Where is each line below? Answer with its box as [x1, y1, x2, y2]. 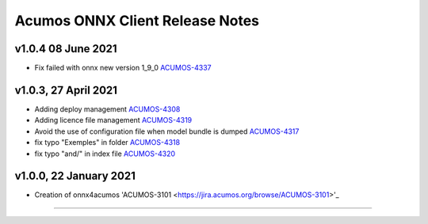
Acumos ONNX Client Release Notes [14, 12, 260, 29]
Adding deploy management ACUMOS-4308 [34, 104, 181, 114]
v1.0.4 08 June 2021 [14, 42, 118, 55]
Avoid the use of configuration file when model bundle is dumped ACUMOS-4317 [34, 127, 300, 136]
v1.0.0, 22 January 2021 [14, 169, 136, 183]
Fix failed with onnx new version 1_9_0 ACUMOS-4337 [34, 63, 212, 73]
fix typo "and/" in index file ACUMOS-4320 [34, 149, 176, 158]
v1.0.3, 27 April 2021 [14, 83, 118, 97]
